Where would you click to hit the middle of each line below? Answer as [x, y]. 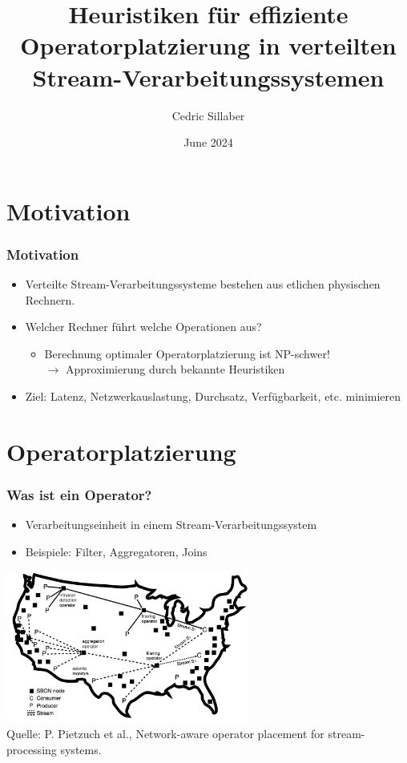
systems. [81, 749]
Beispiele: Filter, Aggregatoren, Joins [116, 551]
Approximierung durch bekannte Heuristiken [175, 369]
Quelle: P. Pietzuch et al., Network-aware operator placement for [165, 734]
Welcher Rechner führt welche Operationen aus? [143, 327]
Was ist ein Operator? [79, 494]
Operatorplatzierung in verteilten [208, 45]
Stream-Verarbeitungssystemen [208, 77]
